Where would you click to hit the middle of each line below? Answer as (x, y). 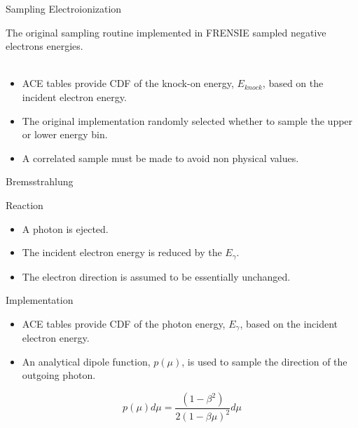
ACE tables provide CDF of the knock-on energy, (128, 83)
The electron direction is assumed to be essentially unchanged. (156, 276)
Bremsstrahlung (40, 181)
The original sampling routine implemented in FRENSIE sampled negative (166, 32)
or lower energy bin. (65, 134)
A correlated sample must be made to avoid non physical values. (160, 158)
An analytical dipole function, (86, 361)
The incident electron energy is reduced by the (122, 252)
